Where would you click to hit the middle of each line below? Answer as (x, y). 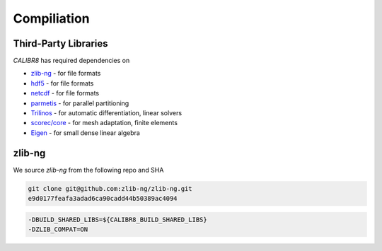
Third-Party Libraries (61, 43)
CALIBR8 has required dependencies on (71, 61)
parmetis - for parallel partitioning (80, 103)
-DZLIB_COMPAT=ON (58, 229)
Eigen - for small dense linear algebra (86, 133)
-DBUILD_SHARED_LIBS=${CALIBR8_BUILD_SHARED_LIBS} (118, 220)
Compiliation (51, 18)
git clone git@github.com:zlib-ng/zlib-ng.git (110, 188)
